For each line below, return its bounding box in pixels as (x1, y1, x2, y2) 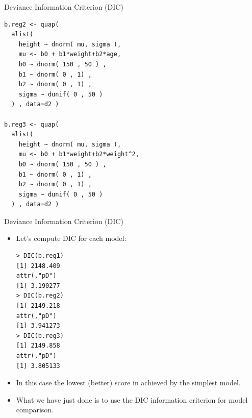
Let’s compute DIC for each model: (16, 233, 127, 243)
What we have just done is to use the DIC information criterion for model (16, 394, 248, 405)
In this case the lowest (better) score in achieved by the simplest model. (16, 377, 241, 388)
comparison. (16, 404, 54, 415)
